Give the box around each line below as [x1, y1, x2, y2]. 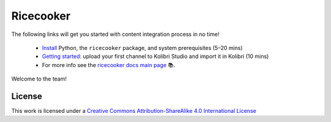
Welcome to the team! [11, 75, 67, 82]
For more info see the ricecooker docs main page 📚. [42, 61, 175, 68]
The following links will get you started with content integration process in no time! [11, 30, 220, 38]
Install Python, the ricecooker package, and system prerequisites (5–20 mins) [42, 44, 243, 51]
